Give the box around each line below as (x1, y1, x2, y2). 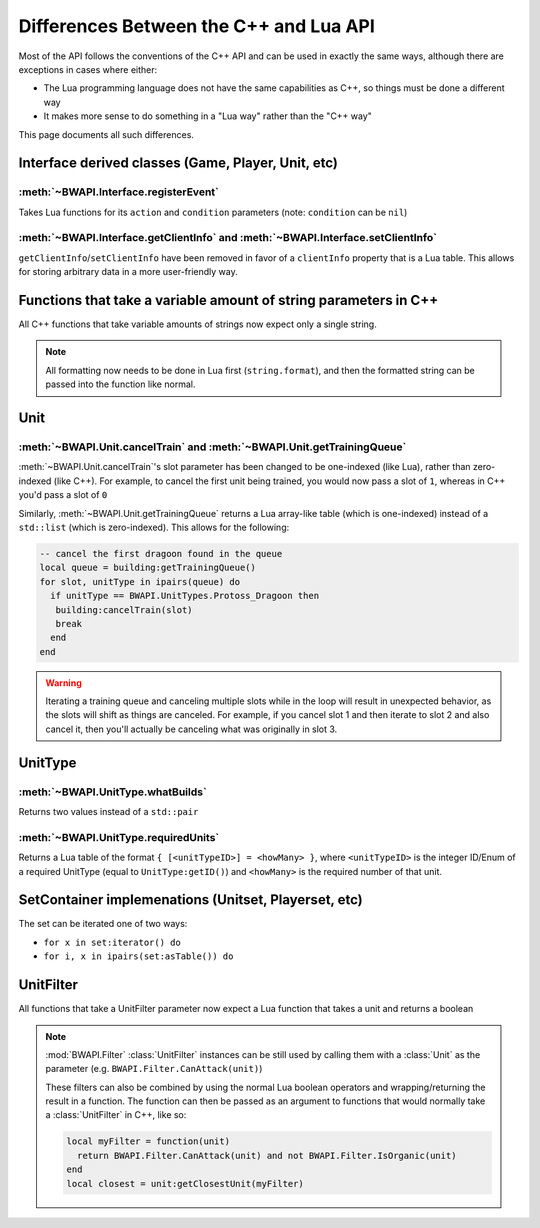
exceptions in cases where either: (18, 63, 158, 75)
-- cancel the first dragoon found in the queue (39, 548, 283, 559)
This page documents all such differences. (18, 128, 195, 140)
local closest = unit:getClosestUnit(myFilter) (66, 1178, 304, 1189)
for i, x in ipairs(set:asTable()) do (43, 951, 234, 962)
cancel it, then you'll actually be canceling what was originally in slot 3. (45, 723, 338, 735)
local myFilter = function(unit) (66, 1136, 230, 1147)
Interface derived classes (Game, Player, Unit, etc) (18, 155, 339, 172)
